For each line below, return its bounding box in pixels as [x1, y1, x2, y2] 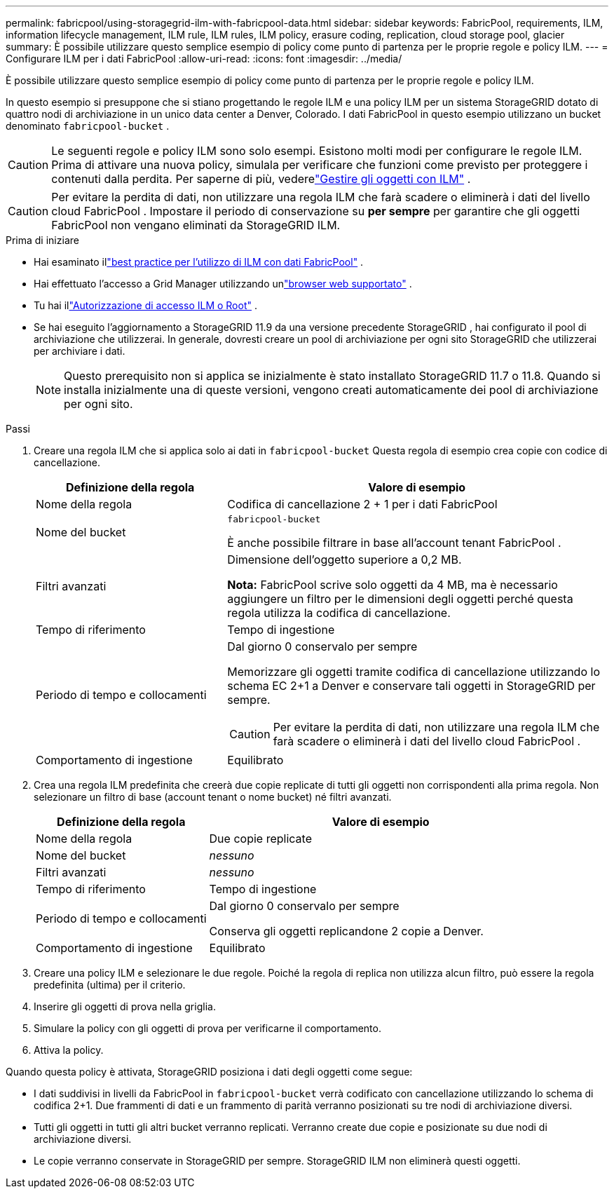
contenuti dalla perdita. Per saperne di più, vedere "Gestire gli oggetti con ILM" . [51, 172, 471, 186]
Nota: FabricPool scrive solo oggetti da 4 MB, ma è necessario [227, 578, 558, 592]
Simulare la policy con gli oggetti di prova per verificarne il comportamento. [34, 1022, 381, 1034]
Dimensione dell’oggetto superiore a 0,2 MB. [227, 552, 462, 567]
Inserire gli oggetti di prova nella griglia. [34, 1000, 216, 1012]
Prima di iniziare [6, 234, 79, 246]
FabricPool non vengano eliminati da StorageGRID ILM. [51, 218, 341, 232]
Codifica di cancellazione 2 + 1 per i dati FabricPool [227, 497, 498, 511]
